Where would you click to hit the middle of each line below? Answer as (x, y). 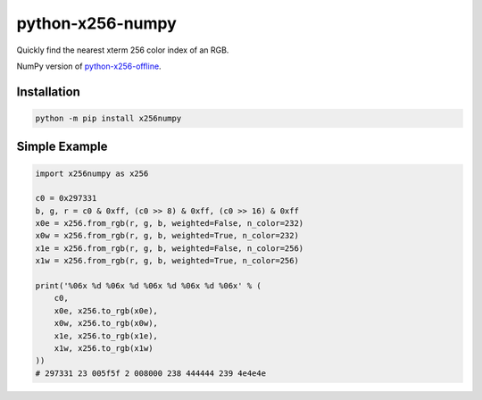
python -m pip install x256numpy (108, 118)
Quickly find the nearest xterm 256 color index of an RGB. (123, 50)
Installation (48, 92)
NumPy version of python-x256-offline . (89, 66)
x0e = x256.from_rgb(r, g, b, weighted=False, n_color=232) (170, 224)
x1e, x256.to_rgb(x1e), (106, 336)
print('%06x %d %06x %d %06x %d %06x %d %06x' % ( (149, 286)
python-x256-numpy (97, 23)
